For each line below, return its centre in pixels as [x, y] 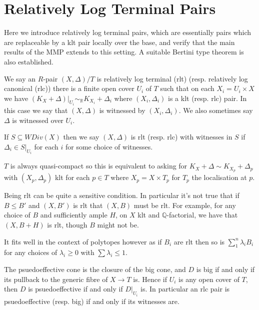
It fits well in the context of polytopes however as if [83, 241]
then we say [81, 137]
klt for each [72, 177]
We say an [20, 78]
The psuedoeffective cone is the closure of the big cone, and [95, 269]
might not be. [118, 224]
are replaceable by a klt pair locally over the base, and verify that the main [119, 42]
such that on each [187, 88]
